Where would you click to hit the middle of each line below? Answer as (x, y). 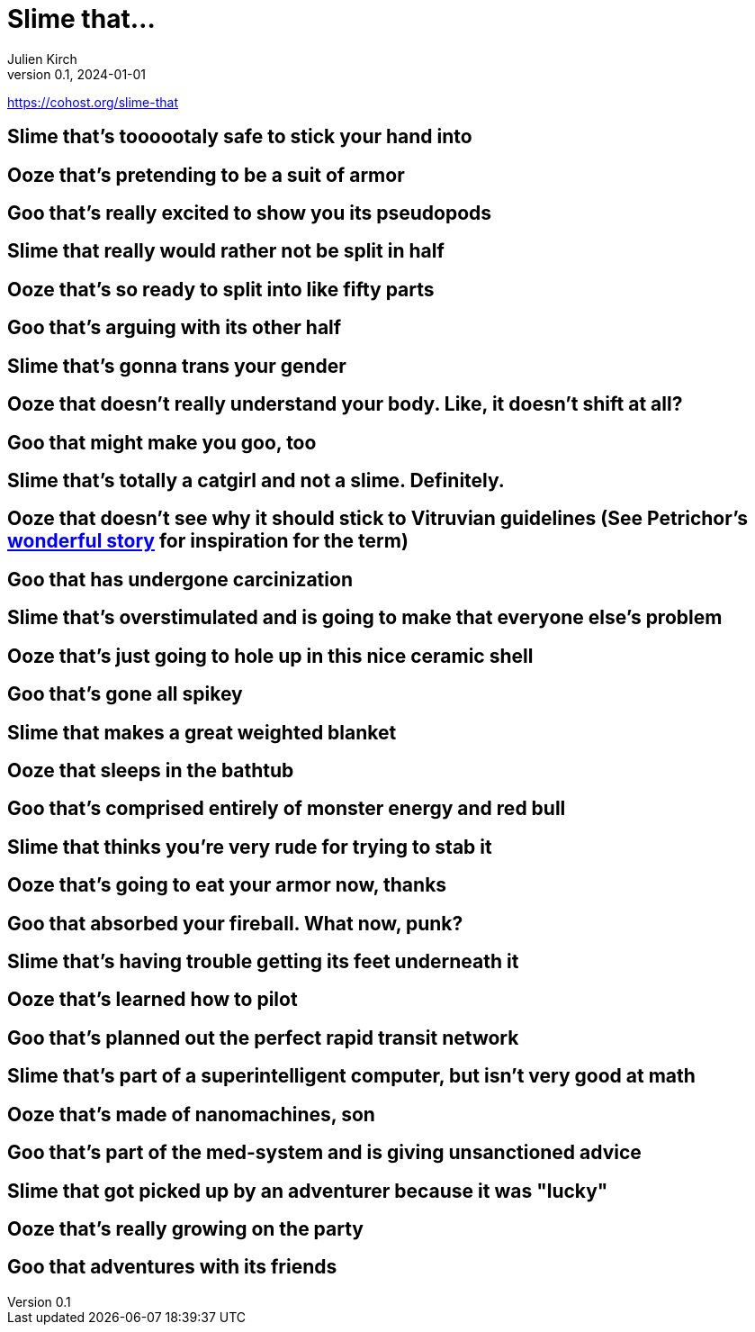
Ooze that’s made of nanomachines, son (191, 1114)
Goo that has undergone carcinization (180, 579)
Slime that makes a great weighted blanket (202, 732)
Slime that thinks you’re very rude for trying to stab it (250, 847)
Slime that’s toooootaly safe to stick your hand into (240, 137)
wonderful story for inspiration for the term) (208, 541)
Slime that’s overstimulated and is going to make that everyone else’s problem (365, 618)
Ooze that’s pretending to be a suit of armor (206, 175)
